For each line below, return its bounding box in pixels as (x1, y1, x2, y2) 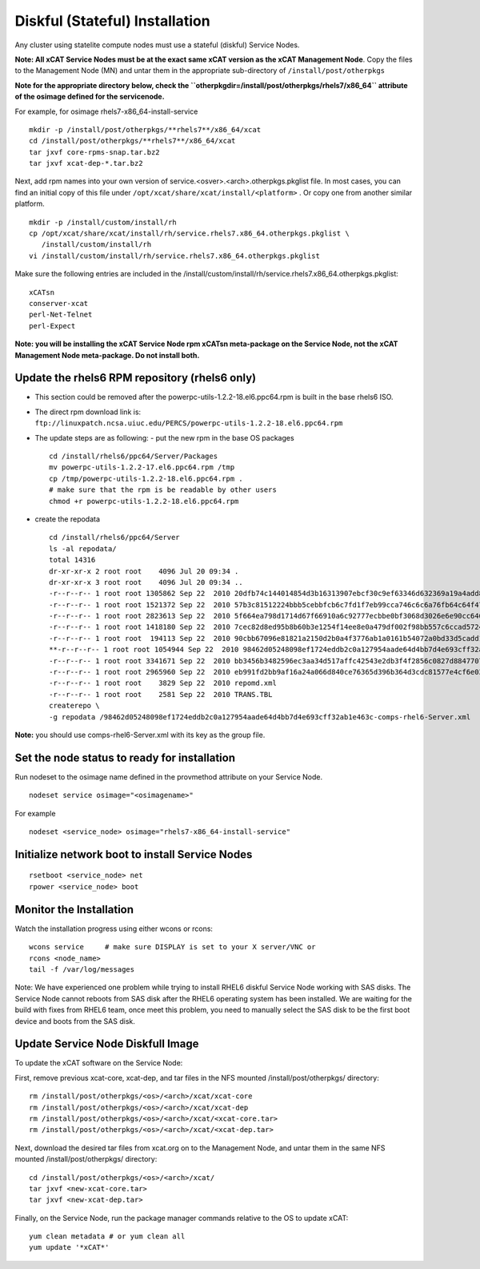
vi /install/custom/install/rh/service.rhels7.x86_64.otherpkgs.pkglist (29, 251, 320, 260)
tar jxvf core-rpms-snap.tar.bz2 (29, 147, 160, 156)
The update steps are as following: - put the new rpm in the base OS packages (34, 433, 295, 442)
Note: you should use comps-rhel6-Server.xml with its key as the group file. (14, 730, 266, 739)
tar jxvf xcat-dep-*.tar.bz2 (29, 159, 143, 168)
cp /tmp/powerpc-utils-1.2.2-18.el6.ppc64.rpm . (49, 473, 243, 483)
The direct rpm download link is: (34, 407, 142, 417)
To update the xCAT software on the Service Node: (14, 1058, 183, 1068)
